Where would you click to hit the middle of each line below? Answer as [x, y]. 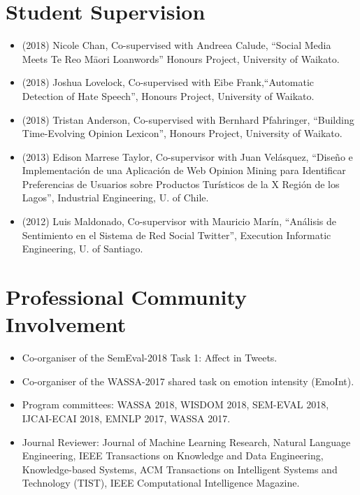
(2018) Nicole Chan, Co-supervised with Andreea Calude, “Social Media [177, 45]
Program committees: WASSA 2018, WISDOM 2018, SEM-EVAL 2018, [175, 404]
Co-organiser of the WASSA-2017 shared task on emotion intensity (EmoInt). [188, 381]
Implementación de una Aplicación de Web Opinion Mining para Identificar [184, 170]
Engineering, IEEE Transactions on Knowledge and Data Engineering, [173, 455]
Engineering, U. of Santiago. [82, 249]
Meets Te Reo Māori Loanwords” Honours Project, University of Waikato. [181, 58]
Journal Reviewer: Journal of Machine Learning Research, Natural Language [186, 442]
